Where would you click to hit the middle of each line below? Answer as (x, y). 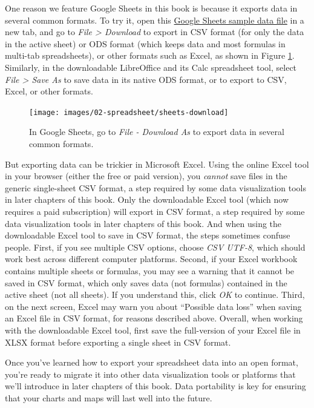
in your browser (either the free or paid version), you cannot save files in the (146, 176)
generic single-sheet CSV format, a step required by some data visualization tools (155, 187)
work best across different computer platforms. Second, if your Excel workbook (151, 259)
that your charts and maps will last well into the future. (109, 397)
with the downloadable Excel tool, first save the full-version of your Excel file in (153, 330)
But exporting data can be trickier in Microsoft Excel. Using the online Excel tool (157, 164)
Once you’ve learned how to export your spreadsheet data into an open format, (152, 362)
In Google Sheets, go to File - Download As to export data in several (157, 132)
